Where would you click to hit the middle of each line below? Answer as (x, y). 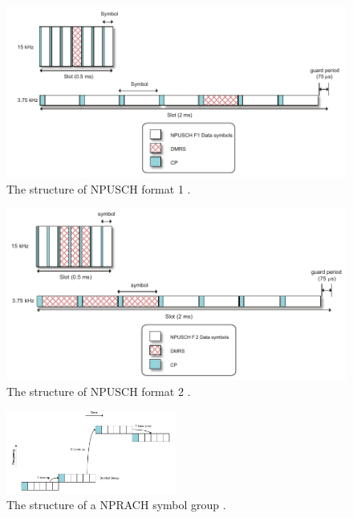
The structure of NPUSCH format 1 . (99, 188)
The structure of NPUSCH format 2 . (99, 391)
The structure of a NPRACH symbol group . (116, 505)
